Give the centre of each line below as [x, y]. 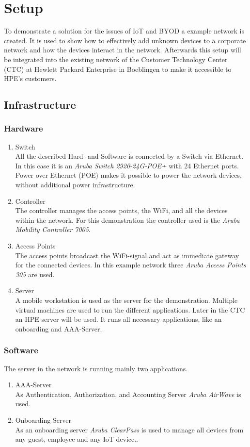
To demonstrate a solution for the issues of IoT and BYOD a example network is [124, 31]
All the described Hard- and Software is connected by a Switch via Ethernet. [129, 156]
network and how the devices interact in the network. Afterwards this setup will [123, 50]
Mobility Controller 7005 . [53, 229]
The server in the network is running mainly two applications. [96, 368]
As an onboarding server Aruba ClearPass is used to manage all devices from [129, 429]
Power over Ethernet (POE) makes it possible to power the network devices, [128, 175]
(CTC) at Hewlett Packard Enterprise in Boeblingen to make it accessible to [118, 69]
